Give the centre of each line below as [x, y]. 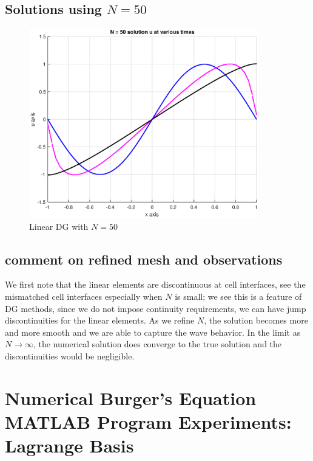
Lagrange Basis [69, 445]
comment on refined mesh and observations [144, 259]
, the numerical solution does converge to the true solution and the [157, 344]
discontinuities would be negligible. [70, 355]
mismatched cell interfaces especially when [84, 296]
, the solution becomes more [256, 320]
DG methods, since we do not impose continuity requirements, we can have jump [156, 308]
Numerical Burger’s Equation [131, 397]
